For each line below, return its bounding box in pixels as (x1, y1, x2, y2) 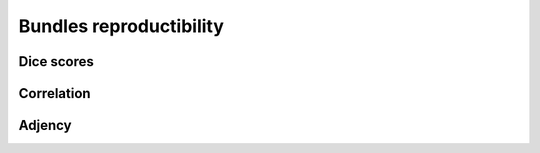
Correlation (18, 85, 91, 102)
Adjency (18, 117, 72, 134)
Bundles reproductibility (18, 15, 225, 37)
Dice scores (18, 53, 95, 70)
